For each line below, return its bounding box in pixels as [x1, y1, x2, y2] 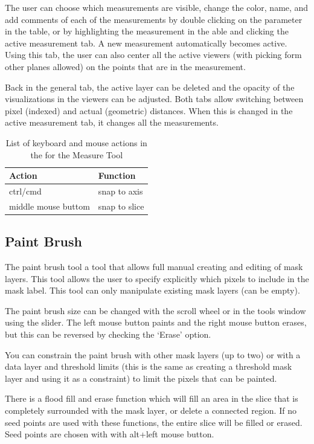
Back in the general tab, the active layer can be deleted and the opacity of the [5, 80, 295, 93]
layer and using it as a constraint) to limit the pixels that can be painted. [5, 372, 277, 384]
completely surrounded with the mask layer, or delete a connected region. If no [5, 404, 296, 417]
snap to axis [98, 184, 143, 197]
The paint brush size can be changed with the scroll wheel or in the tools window [5, 304, 306, 317]
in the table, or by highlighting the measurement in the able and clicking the [5, 25, 289, 37]
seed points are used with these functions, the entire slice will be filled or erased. [5, 416, 303, 428]
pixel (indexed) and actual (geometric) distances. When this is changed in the [5, 104, 293, 117]
